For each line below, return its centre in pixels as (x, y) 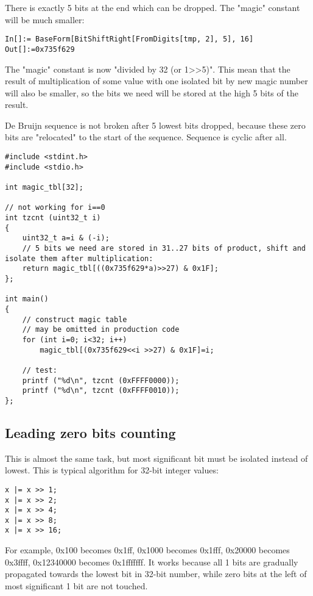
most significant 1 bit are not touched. (76, 585)
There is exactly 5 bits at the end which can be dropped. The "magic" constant (153, 7)
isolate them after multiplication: (79, 258)
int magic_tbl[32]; (44, 188)
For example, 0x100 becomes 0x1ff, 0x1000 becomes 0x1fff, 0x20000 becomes (147, 550)
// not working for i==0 (55, 208)
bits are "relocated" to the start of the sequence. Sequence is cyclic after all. (146, 137)
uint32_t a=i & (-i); (66, 238)
